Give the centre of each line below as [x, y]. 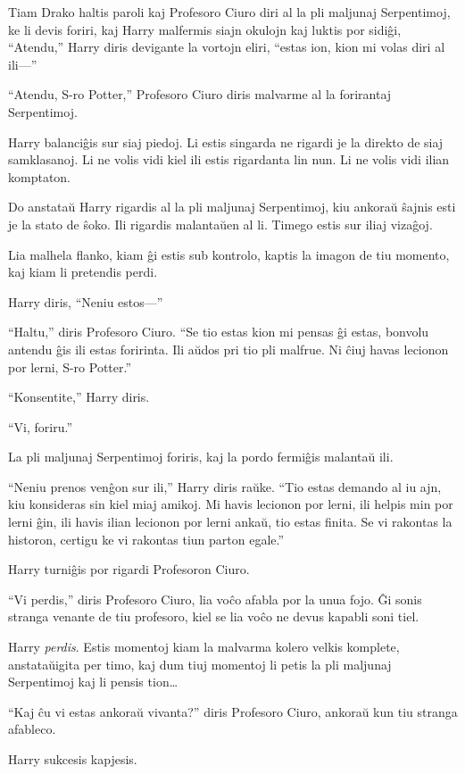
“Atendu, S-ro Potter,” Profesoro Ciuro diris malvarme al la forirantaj [200, 94]
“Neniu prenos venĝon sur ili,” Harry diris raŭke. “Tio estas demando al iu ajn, [225, 486]
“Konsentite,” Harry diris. [79, 397]
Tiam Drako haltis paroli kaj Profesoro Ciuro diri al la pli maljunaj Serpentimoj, [229, 12]
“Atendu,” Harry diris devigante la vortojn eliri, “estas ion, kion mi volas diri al [227, 47]
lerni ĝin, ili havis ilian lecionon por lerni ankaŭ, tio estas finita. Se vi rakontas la [230, 522]
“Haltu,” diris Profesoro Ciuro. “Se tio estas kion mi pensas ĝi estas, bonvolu [219, 332]
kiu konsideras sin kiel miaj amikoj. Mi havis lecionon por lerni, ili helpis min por [231, 504]
